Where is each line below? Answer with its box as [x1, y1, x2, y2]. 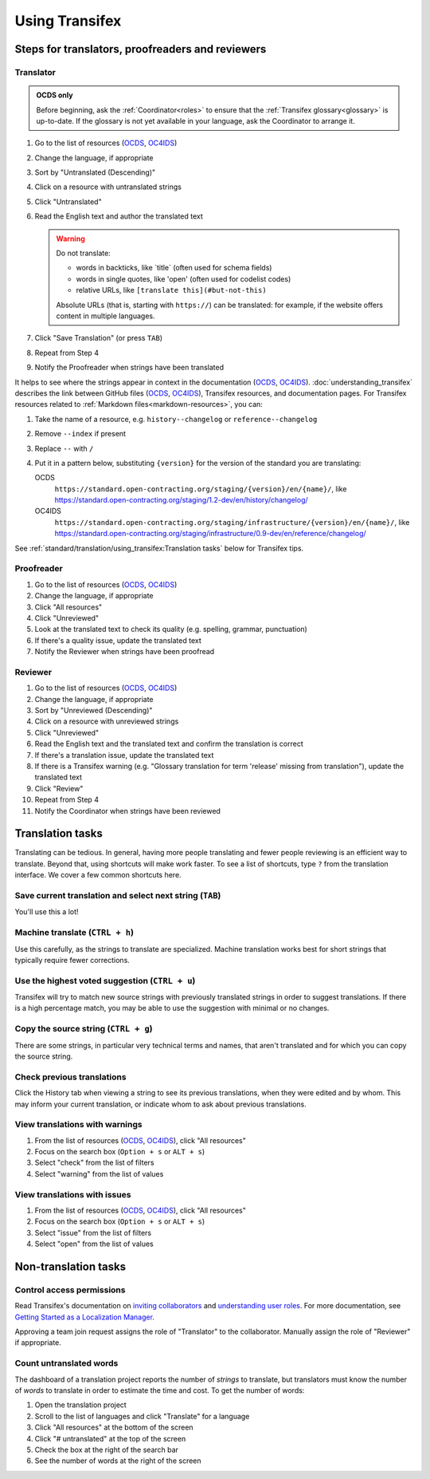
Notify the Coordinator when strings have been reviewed [34, 806, 221, 815]
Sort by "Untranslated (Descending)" [34, 168, 156, 177]
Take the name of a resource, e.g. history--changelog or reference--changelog [34, 414, 318, 424]
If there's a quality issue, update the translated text [34, 635, 202, 645]
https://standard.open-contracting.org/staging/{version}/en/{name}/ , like [54, 483, 347, 494]
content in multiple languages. [56, 311, 155, 321]
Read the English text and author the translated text [34, 211, 203, 221]
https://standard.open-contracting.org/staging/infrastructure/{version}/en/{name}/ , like [54, 517, 410, 527]
